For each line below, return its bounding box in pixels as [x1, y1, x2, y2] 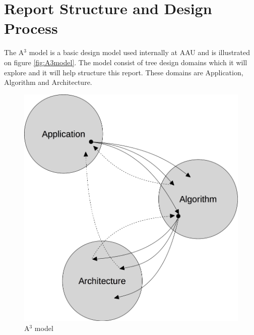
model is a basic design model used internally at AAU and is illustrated [29, 47, 250, 58]
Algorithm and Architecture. [4, 77, 92, 87]
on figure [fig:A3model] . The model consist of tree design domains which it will [4, 57, 247, 67]
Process [4, 18, 58, 38]
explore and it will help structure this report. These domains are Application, [4, 67, 243, 77]
